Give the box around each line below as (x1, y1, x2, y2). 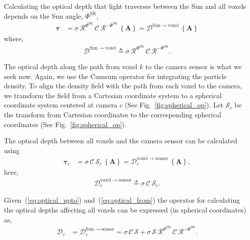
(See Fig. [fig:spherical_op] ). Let (125, 100, 224, 110)
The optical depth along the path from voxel (4, 61, 137, 71)
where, (4, 33, 23, 44)
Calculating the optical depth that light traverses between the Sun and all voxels (4, 1, 246, 11)
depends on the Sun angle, (4, 10, 83, 21)
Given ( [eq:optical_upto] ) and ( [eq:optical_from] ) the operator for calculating (4, 195, 240, 205)
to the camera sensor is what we (145, 61, 242, 71)
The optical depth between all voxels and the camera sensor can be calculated (4, 135, 238, 146)
